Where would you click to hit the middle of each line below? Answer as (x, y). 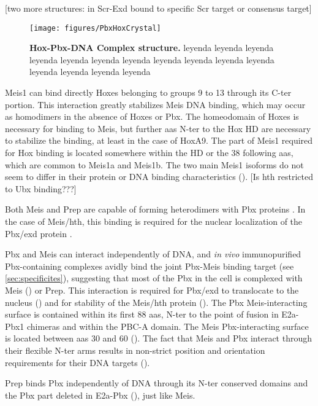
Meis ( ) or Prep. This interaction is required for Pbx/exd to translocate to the (152, 290)
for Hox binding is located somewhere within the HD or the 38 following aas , (149, 152)
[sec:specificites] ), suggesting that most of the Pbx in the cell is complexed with (154, 278)
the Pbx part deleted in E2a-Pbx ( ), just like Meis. (100, 395)
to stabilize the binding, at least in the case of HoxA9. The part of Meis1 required (159, 140)
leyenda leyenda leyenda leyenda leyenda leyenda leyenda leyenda (152, 59)
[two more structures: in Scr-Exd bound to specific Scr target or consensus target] (158, 8)
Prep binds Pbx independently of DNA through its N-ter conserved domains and (157, 383)
